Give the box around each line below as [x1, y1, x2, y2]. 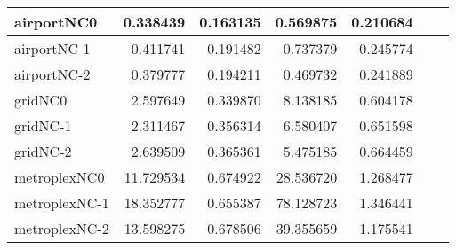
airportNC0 [14, 12, 98, 32]
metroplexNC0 [14, 167, 105, 187]
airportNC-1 [14, 38, 91, 59]
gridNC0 [14, 90, 68, 110]
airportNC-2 [14, 64, 91, 84]
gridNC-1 [14, 115, 72, 136]
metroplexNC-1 [14, 192, 109, 213]
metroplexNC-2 [14, 218, 109, 238]
